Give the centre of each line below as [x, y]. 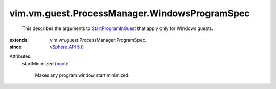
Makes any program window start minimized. [82, 75]
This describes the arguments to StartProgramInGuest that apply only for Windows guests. [118, 28]
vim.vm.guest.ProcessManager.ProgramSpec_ [99, 40]
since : [16, 47]
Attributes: [20, 56]
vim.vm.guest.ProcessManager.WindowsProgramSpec [130, 13]
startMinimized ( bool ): [45, 64]
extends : [19, 40]
